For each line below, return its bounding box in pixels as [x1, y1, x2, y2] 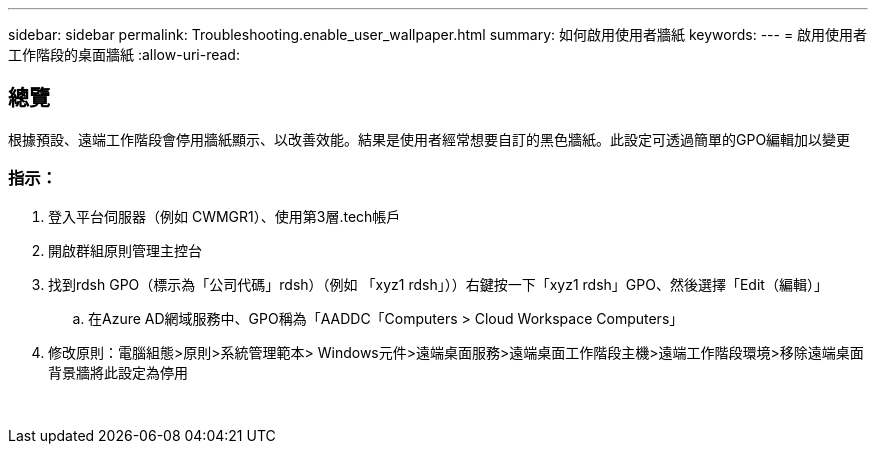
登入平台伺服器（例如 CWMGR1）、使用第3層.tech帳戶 [48, 207, 401, 225]
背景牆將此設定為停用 [48, 363, 188, 381]
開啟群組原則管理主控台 [48, 241, 202, 259]
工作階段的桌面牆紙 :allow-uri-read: [8, 46, 240, 63]
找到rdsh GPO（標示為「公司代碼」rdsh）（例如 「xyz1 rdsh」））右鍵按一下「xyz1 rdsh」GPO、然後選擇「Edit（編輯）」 [48, 275, 828, 293]
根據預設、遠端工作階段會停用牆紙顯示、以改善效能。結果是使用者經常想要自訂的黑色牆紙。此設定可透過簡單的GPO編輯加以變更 [8, 130, 851, 148]
